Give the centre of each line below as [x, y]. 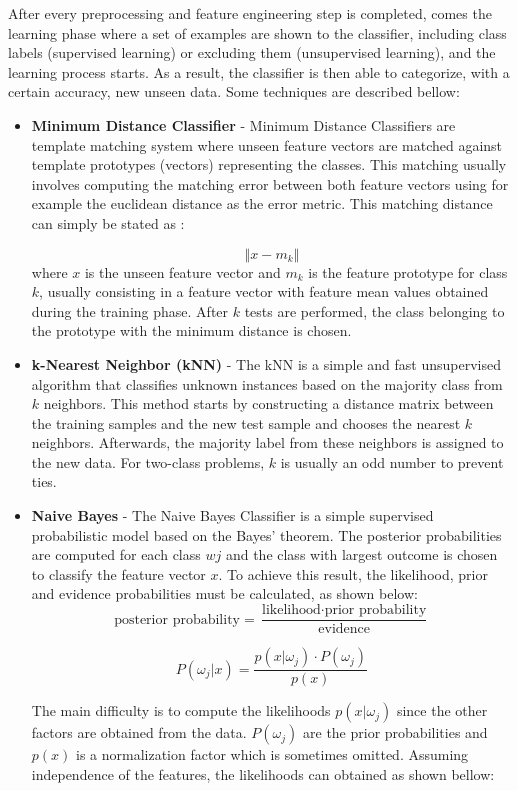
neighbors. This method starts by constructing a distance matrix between [268, 403]
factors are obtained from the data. [139, 732]
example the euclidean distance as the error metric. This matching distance [262, 203]
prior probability [375, 610]
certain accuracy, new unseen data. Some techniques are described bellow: [234, 91]
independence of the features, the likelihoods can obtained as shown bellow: [263, 773]
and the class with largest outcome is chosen [361, 554]
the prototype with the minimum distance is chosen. [191, 330]
